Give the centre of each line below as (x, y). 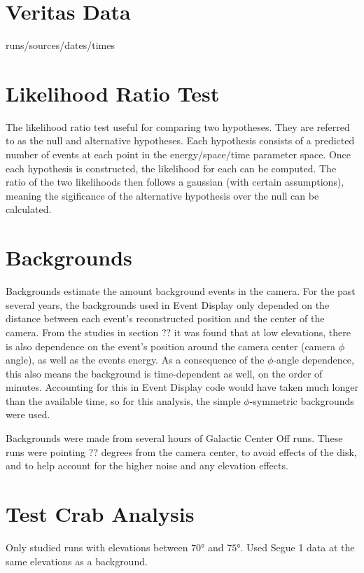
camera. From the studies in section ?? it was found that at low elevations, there (178, 332)
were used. (28, 414)
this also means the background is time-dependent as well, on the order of (164, 373)
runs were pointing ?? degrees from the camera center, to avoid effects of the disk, (181, 451)
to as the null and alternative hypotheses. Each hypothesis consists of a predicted (180, 140)
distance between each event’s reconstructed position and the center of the (165, 318)
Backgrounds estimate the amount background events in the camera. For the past (181, 291)
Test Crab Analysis (100, 514)
